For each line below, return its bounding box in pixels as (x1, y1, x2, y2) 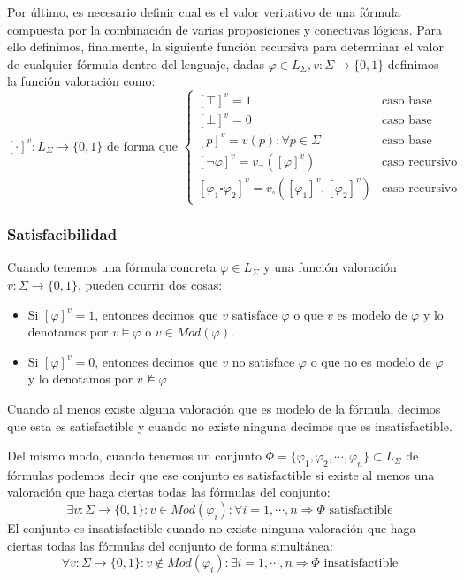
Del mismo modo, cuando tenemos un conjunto (7, 446, 262, 465)
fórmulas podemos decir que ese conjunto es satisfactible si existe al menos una (7, 465, 435, 483)
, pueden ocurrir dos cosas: (77, 275, 223, 293)
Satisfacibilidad (7, 223, 118, 245)
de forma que (106, 140, 179, 153)
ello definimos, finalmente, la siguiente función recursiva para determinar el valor (7, 37, 444, 56)
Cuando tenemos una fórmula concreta (7, 258, 217, 276)
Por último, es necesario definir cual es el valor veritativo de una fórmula (7, 3, 401, 20)
